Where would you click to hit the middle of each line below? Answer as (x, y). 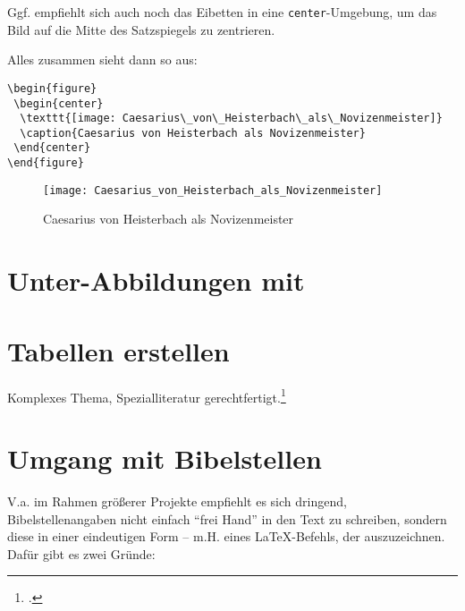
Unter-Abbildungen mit (156, 280)
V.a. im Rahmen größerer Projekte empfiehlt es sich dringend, (177, 501)
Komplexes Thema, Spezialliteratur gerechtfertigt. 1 (147, 395)
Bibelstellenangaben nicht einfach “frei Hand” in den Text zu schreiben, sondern (227, 518)
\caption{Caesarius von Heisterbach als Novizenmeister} (193, 133)
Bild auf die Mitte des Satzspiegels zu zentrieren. (141, 29)
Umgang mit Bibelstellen (165, 458)
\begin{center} (59, 103)
